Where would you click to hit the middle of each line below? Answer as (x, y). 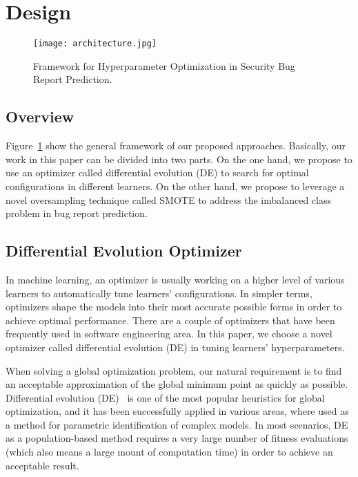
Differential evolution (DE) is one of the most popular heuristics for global (165, 397)
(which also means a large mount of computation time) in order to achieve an (169, 452)
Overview (40, 116)
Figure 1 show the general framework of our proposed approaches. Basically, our (176, 146)
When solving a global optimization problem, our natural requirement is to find (174, 370)
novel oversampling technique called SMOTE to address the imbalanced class (168, 199)
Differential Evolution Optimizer (124, 251)
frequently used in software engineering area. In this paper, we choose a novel (169, 334)
